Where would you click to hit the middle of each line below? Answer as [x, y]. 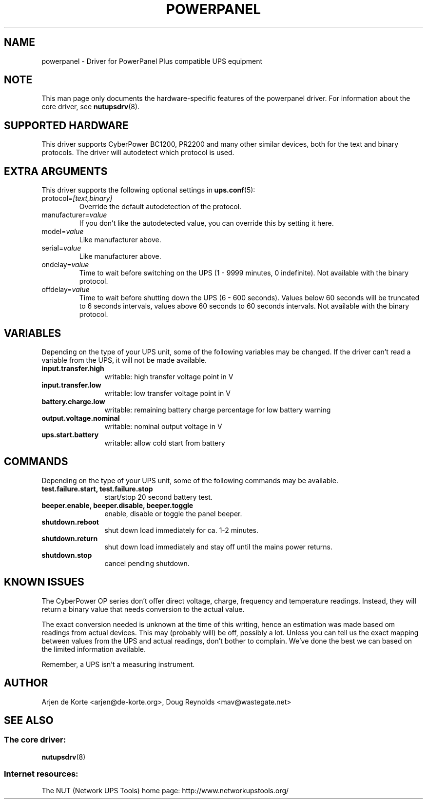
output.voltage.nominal [81, 418]
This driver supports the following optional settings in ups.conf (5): [148, 190]
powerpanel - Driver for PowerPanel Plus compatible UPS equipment [152, 61]
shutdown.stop [67, 555]
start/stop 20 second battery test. [158, 497]
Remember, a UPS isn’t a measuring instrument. [118, 664]
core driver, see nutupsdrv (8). [91, 107]
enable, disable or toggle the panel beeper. [173, 513]
